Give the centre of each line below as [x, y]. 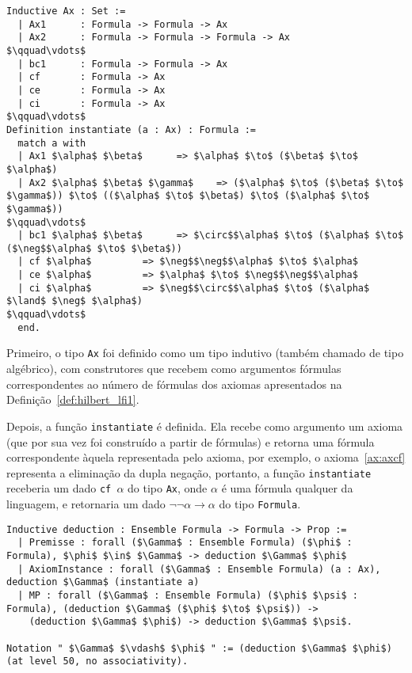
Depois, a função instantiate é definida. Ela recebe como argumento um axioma [205, 426]
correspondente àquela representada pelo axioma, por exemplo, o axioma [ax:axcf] [206, 457]
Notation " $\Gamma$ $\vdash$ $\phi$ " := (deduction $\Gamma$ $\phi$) [199, 648]
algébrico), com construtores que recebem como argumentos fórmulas [174, 369]
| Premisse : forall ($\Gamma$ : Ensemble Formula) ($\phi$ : [185, 543]
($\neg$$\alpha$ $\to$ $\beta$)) [94, 248]
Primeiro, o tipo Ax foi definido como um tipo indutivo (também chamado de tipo [205, 353]
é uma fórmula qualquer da [287, 488]
